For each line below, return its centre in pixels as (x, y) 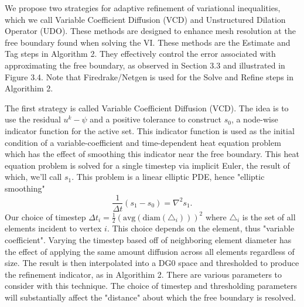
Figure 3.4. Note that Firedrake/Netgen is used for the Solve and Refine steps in (149, 76)
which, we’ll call (33, 177)
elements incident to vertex (53, 228)
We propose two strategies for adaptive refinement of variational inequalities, (143, 8)
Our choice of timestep (45, 216)
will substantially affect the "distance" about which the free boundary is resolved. (151, 297)
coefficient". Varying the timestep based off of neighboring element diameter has (148, 239)
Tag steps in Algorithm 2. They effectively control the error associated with (140, 54)
